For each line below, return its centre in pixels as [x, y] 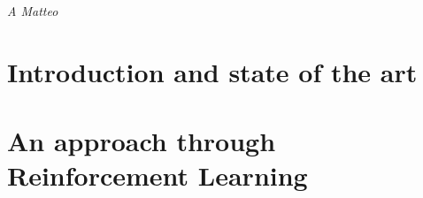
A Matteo [33, 11]
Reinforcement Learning [158, 175]
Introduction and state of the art [212, 71]
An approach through [142, 141]
